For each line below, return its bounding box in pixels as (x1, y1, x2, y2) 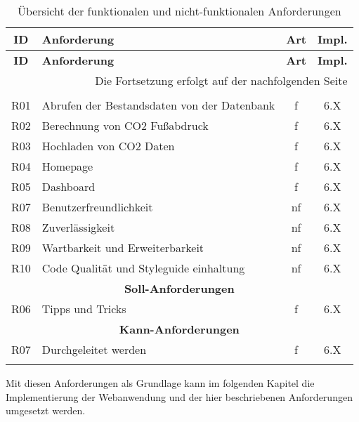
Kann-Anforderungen (119, 321, 240, 337)
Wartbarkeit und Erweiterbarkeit (41, 239, 204, 256)
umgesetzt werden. (6, 403, 86, 418)
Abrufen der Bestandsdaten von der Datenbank (41, 97, 275, 113)
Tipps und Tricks (41, 301, 126, 317)
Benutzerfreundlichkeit (41, 199, 153, 215)
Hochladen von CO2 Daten (41, 138, 175, 154)
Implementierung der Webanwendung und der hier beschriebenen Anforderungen (6, 389, 353, 404)
